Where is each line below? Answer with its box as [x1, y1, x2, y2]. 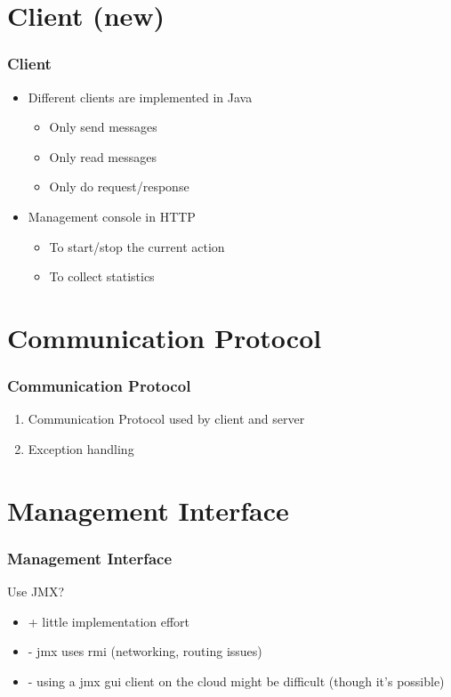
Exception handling [28, 439, 134, 458]
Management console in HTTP [28, 207, 196, 225]
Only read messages [49, 147, 157, 166]
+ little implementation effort [28, 612, 190, 630]
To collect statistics [49, 267, 155, 286]
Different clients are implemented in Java [28, 87, 253, 106]
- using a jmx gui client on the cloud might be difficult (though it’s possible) [28, 671, 445, 690]
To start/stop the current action [49, 237, 225, 255]
